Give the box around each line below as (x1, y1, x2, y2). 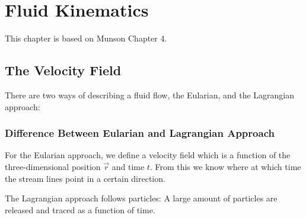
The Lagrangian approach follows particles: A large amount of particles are (5, 192, 278, 204)
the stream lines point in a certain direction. (5, 172, 165, 184)
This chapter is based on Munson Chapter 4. (5, 32, 167, 44)
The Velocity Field (5, 61, 122, 79)
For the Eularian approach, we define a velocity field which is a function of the (5, 149, 291, 161)
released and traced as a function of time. (5, 203, 155, 216)
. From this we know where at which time (149, 160, 301, 172)
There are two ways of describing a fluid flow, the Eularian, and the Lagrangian (5, 88, 295, 101)
